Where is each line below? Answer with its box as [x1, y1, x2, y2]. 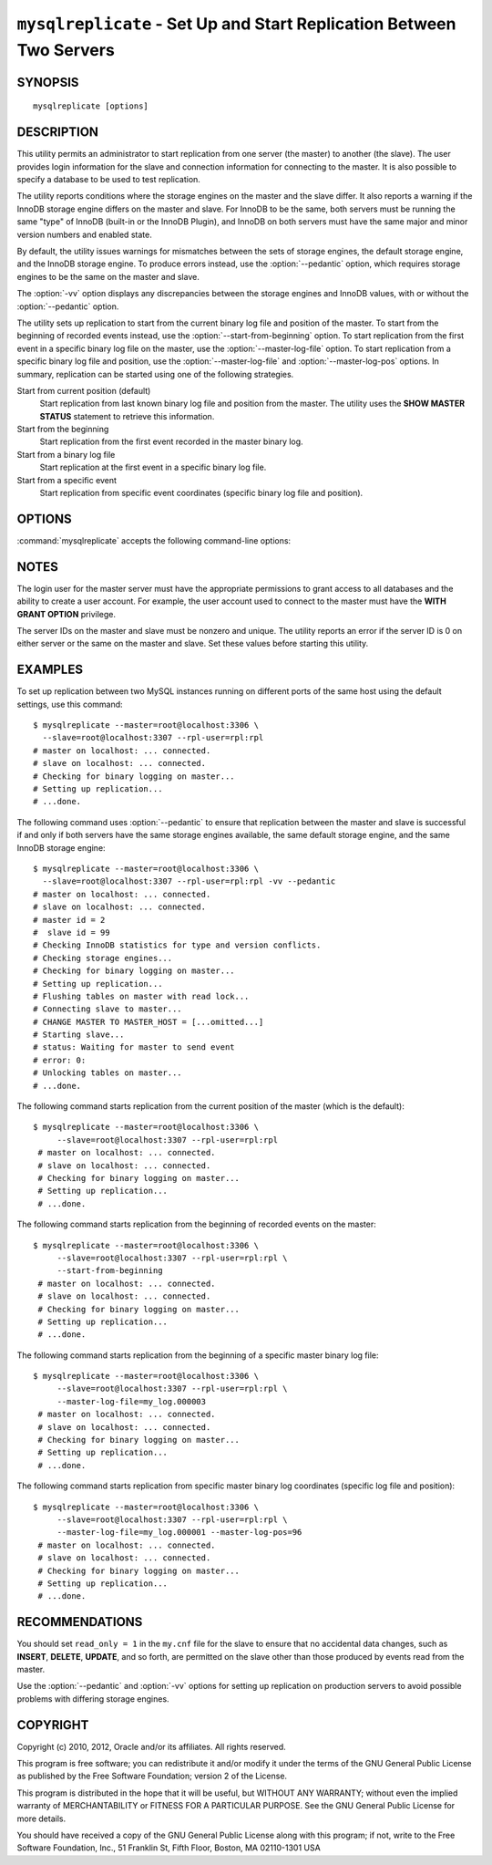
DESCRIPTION [16, 124, 99, 140]
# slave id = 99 [33, 927, 110, 938]
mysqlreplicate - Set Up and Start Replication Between [16, 14, 456, 34]
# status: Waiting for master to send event [33, 1042, 236, 1052]
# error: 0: [33, 1054, 87, 1065]
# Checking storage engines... [33, 953, 173, 963]
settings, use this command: [16, 699, 123, 710]
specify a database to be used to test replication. [16, 174, 200, 185]
